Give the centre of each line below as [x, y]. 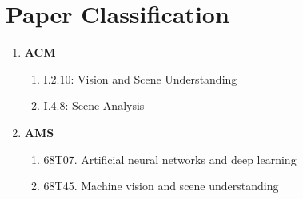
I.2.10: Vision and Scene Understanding [140, 78]
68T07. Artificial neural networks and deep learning [170, 159]
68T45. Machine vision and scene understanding [161, 186]
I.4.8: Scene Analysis [94, 105]
